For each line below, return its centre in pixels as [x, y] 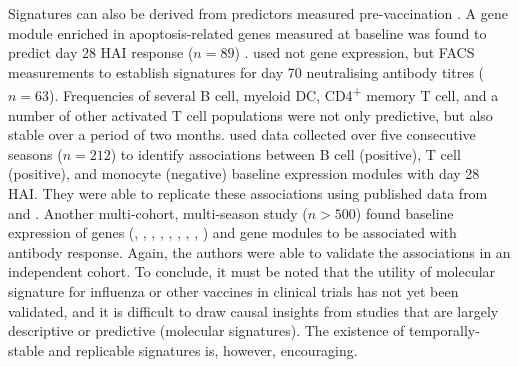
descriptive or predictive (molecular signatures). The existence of [206, 330]
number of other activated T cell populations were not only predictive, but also [250, 114]
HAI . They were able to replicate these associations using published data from [248, 193]
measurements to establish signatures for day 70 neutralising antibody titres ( [246, 71]
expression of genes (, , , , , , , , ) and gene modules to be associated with [232, 232]
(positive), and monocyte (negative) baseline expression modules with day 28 [244, 173]
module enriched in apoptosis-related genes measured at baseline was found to [247, 32]
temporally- [444, 330]
